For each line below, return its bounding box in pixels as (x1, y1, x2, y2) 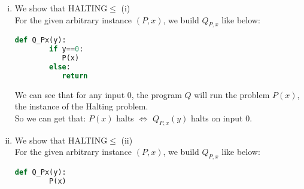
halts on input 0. (191, 111, 253, 124)
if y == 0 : (49, 45, 84, 54)
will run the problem (194, 88, 270, 100)
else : (49, 63, 71, 72)
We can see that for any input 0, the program (14, 88, 182, 100)
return (62, 71, 88, 80)
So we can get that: (14, 111, 86, 124)
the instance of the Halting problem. (14, 100, 148, 112)
